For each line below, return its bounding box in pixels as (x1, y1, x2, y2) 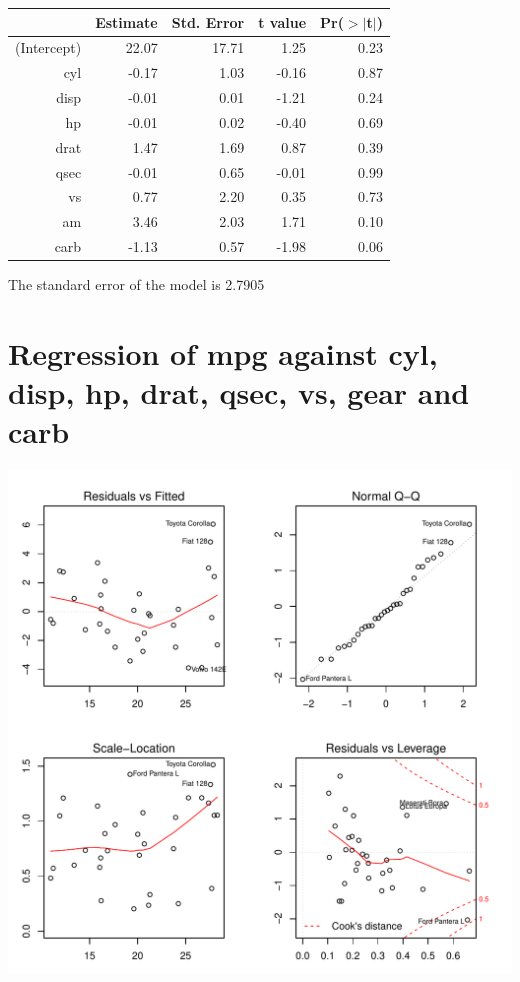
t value (258, 11, 307, 32)
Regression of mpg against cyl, (8, 332, 438, 373)
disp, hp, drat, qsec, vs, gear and (8, 372, 470, 413)
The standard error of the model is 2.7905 (8, 274, 265, 295)
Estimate (95, 11, 158, 32)
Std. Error (171, 11, 245, 32)
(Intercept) (15, 37, 82, 58)
